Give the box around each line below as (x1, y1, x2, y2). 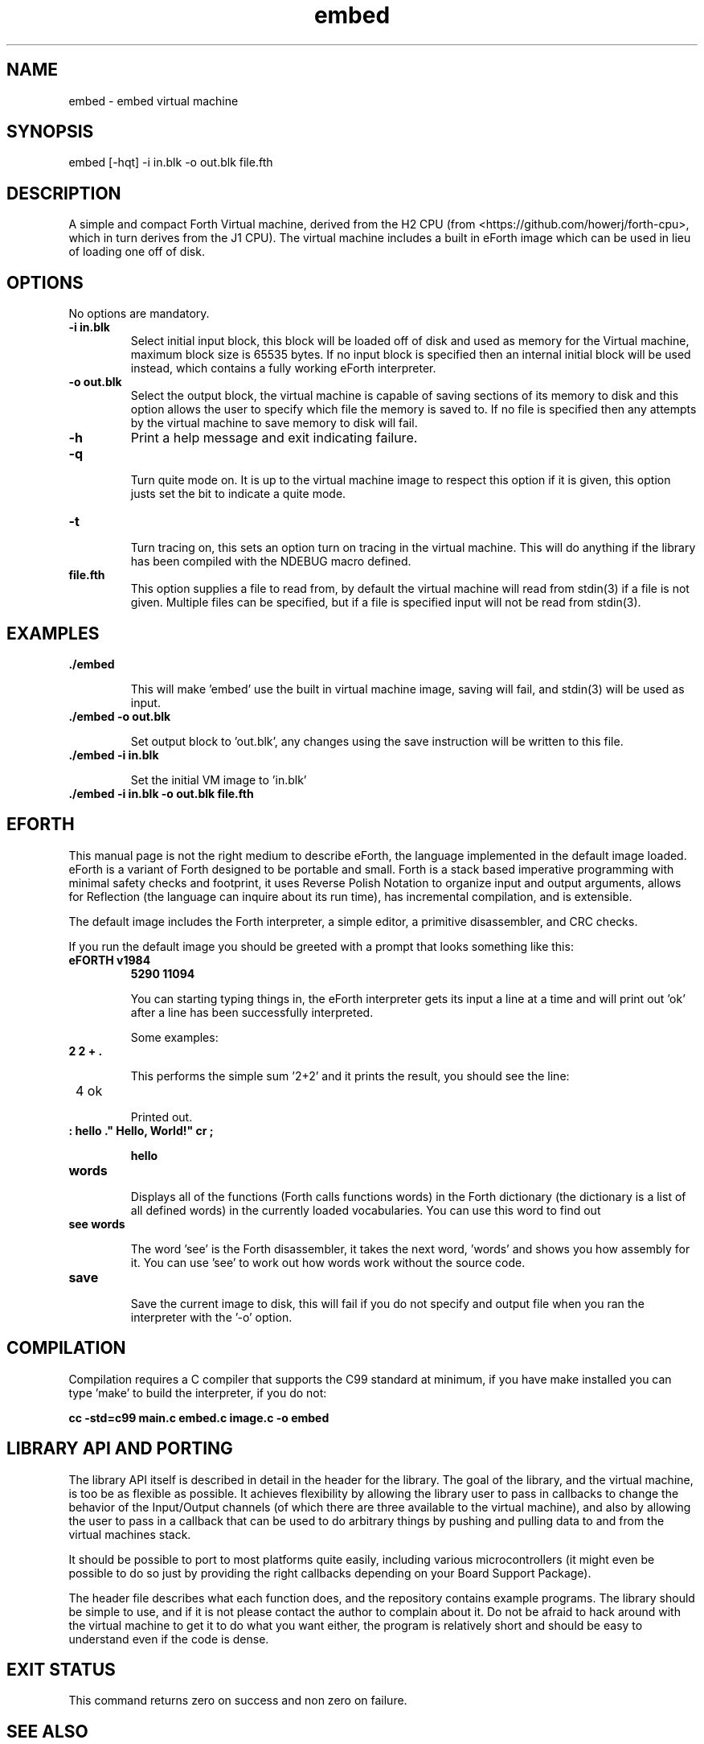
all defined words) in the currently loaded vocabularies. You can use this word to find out (130, 1203, 601, 1217)
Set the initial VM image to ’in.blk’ (130, 772, 307, 787)
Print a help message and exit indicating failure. (130, 430, 418, 446)
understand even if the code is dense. (68, 1631, 269, 1646)
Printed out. (130, 1109, 193, 1124)
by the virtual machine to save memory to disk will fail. (130, 416, 418, 430)
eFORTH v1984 (68, 952, 151, 967)
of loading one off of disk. (68, 245, 205, 259)
